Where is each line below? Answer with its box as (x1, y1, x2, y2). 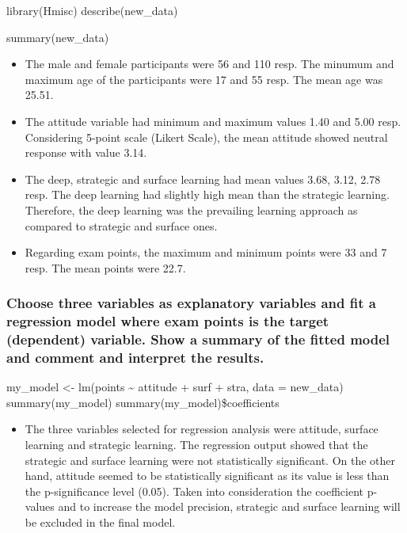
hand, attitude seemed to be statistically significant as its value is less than (25, 467, 390, 484)
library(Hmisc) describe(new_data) (6, 2, 178, 18)
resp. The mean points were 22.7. (25, 259, 186, 276)
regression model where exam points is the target (6, 311, 329, 331)
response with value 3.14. (25, 144, 147, 161)
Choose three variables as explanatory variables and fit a (6, 293, 376, 313)
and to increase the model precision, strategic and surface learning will (58, 498, 401, 515)
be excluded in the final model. (25, 514, 176, 531)
